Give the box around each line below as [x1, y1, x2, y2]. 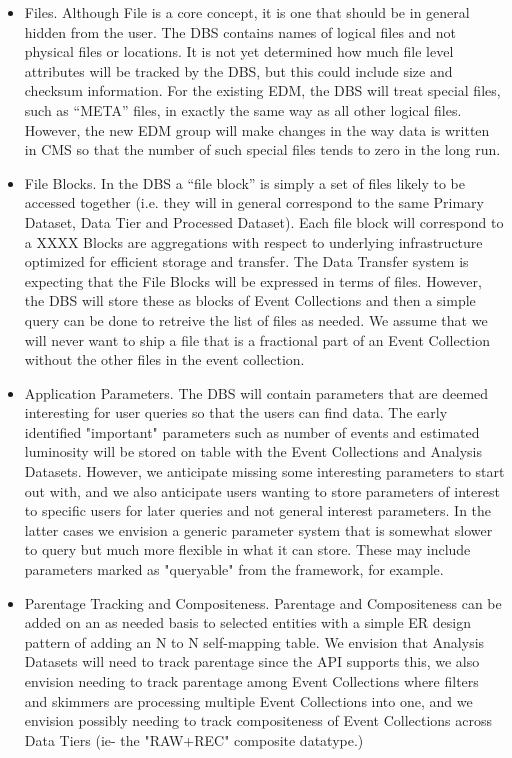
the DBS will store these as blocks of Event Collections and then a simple [24, 290, 476, 311]
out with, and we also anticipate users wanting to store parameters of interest [24, 480, 500, 501]
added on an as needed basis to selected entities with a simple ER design [24, 612, 471, 633]
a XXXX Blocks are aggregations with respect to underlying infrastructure [24, 231, 483, 252]
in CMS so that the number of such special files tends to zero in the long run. [24, 139, 501, 160]
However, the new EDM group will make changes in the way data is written [24, 119, 490, 140]
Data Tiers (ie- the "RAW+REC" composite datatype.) [24, 729, 364, 750]
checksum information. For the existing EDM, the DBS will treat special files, [24, 80, 501, 101]
